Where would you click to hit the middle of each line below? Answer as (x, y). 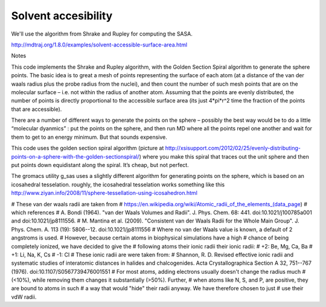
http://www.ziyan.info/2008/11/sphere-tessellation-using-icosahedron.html (104, 193)
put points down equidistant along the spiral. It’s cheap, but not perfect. (100, 165)
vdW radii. (24, 297)
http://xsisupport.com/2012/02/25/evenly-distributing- (233, 148)
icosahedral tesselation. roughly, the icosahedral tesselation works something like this (118, 185)
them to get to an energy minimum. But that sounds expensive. (89, 137)
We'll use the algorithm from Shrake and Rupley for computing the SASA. (102, 34)
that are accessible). (37, 109)
